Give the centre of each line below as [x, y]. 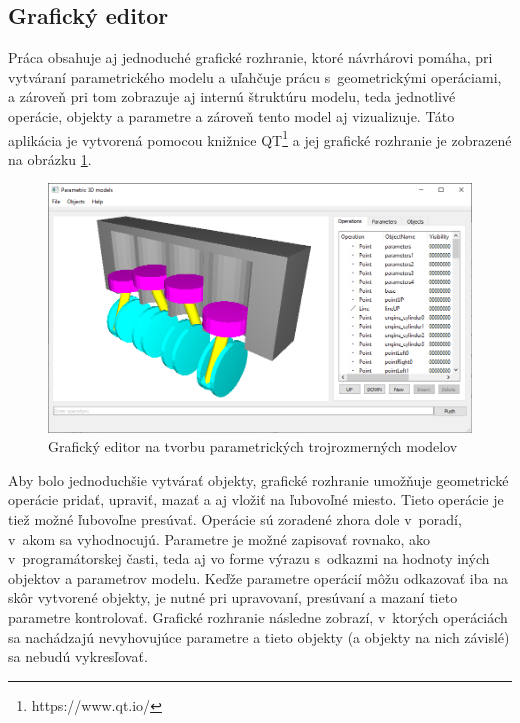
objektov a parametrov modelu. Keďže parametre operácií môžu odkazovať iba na [258, 577]
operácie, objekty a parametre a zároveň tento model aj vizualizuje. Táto [231, 115]
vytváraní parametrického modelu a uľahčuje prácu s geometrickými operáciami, [255, 76]
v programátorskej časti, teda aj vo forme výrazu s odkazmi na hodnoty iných [249, 558]
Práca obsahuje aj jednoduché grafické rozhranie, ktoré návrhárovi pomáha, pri [250, 57]
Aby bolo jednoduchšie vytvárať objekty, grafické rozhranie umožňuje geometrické [258, 479]
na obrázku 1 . [50, 158]
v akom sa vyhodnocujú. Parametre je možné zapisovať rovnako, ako [219, 538]
